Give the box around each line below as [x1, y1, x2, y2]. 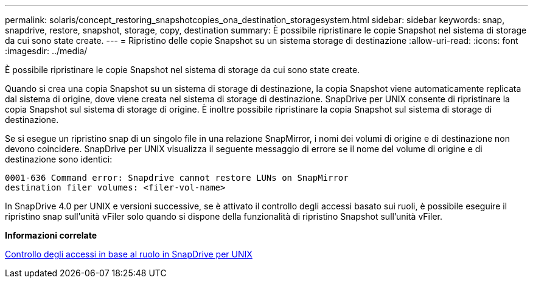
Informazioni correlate [5, 230, 97, 240]
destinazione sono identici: [5, 154, 113, 164]
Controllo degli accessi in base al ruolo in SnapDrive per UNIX [5, 249, 253, 259]
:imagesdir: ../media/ [5, 46, 88, 56]
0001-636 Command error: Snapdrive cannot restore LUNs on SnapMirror [5, 173, 349, 183]
